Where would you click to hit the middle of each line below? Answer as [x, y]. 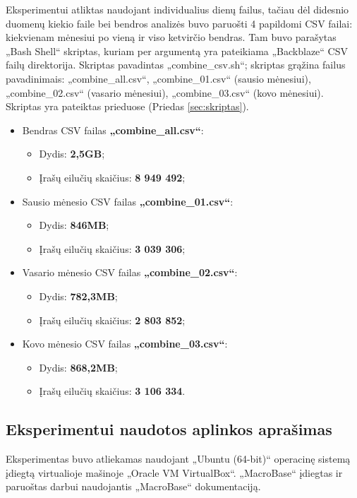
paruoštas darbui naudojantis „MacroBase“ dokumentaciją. [133, 486]
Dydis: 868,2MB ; [78, 367]
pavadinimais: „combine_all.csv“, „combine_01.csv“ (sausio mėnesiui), [158, 78]
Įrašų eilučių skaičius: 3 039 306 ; [112, 248]
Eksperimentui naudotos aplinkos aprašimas [169, 429]
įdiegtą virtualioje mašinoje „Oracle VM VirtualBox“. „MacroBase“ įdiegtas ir [174, 472]
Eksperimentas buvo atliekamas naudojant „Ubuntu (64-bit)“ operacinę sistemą [178, 459]
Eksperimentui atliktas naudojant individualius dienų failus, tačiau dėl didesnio [177, 9]
